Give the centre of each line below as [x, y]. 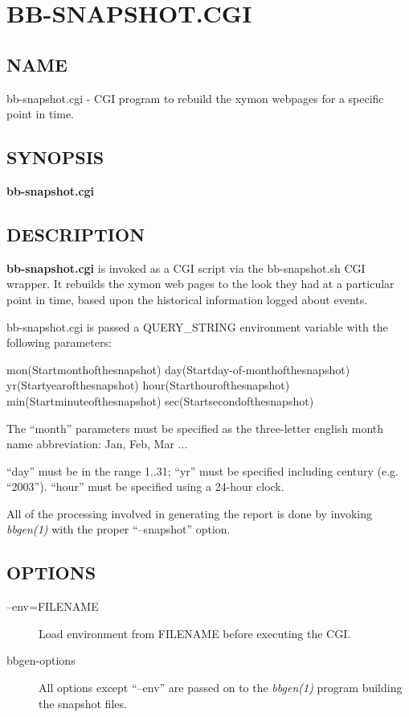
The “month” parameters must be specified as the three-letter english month [195, 428]
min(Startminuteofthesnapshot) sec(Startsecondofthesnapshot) [160, 400]
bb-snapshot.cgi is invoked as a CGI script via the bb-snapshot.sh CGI [186, 268]
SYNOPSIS [55, 157]
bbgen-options [41, 660]
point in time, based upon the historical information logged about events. [187, 299]
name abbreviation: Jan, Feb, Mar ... [97, 444]
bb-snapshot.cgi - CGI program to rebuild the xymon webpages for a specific [195, 98]
